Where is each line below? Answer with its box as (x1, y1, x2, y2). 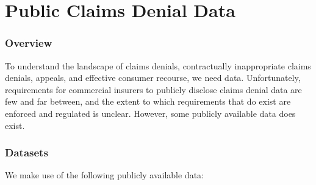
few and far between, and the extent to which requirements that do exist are (5, 95, 291, 108)
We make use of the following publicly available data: (5, 169, 204, 181)
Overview (5, 35, 52, 51)
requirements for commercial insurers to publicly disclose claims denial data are (5, 83, 302, 96)
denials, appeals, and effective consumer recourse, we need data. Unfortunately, (5, 71, 301, 84)
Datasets (5, 145, 48, 160)
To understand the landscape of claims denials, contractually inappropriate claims (5, 59, 311, 72)
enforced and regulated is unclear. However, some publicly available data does (5, 106, 296, 119)
